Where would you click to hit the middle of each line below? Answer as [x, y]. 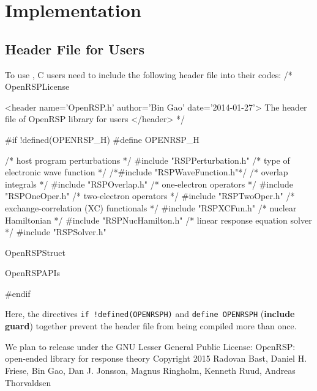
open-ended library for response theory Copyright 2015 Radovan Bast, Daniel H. [156, 358]
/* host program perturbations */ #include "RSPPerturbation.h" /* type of [147, 160]
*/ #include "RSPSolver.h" [56, 232]
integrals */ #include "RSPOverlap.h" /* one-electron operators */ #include [149, 184]
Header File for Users [75, 49]
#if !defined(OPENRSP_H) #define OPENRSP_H [102, 139]
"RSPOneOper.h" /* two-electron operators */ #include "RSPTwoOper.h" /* [150, 196]
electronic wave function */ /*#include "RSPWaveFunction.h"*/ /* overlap [147, 172]
